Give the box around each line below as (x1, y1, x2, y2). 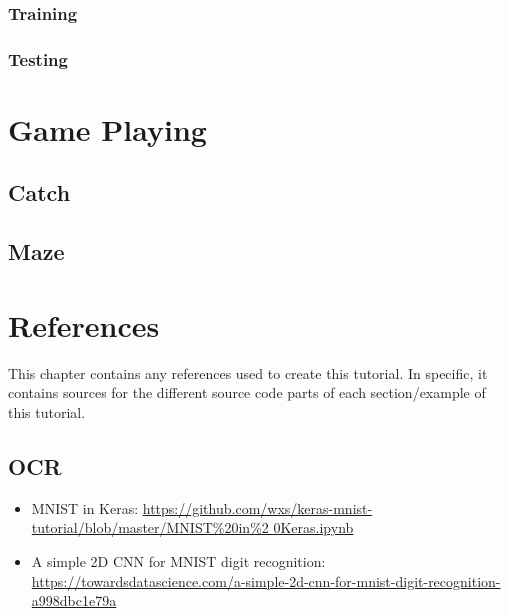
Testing (8, 46, 68, 71)
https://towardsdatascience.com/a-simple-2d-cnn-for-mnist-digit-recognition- (31, 570, 501, 591)
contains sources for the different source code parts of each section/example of (8, 382, 486, 403)
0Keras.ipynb (273, 517, 354, 538)
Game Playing (8, 108, 207, 149)
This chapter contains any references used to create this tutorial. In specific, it (8, 362, 488, 383)
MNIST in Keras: (31, 497, 139, 518)
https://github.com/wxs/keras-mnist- (142, 497, 373, 518)
